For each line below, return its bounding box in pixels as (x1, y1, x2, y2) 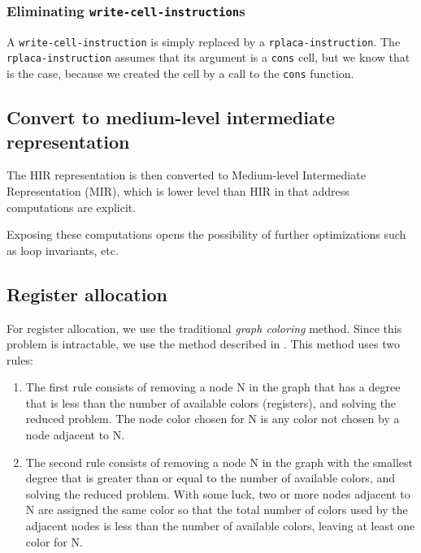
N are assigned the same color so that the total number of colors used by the (25, 501, 408, 518)
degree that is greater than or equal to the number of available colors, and (25, 469, 396, 486)
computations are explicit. (7, 198, 137, 215)
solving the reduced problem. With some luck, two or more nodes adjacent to (25, 485, 410, 502)
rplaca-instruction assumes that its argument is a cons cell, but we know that (7, 49, 410, 66)
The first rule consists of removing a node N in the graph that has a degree (25, 378, 401, 395)
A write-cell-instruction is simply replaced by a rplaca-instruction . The (7, 32, 401, 50)
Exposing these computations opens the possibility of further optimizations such (7, 226, 406, 243)
